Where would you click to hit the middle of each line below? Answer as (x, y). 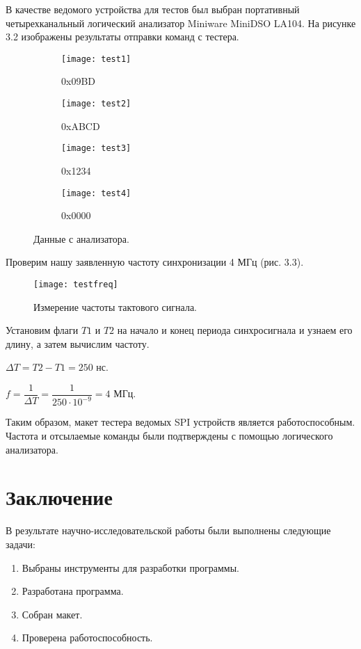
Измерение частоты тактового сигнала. (115, 306)
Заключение (59, 497)
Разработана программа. (73, 591)
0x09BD (78, 81)
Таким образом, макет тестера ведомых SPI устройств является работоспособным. (180, 422)
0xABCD (81, 126)
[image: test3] (96, 149)
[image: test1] (96, 59)
